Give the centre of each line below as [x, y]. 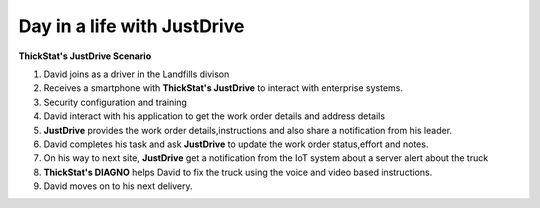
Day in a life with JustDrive [131, 26]
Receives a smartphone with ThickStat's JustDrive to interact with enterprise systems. [223, 88]
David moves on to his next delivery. [118, 186]
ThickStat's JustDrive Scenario [85, 56]
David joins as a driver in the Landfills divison [136, 74]
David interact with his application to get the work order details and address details [214, 116]
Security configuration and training [115, 102]
